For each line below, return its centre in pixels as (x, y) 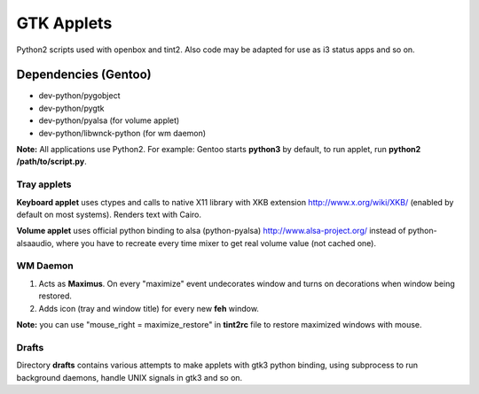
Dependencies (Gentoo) (84, 75)
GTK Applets (64, 23)
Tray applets (44, 184)
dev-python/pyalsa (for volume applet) (109, 120)
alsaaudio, (35, 243)
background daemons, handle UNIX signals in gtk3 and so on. (130, 377)
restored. (55, 296)
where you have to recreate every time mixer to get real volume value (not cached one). (216, 243)
